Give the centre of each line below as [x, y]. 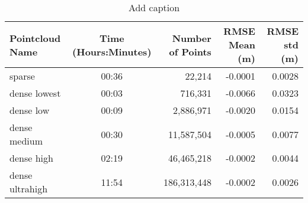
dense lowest [35, 93]
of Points [190, 51]
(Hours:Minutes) [112, 51]
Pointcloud [35, 38]
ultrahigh [29, 189]
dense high [31, 158]
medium [26, 141]
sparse [22, 76]
